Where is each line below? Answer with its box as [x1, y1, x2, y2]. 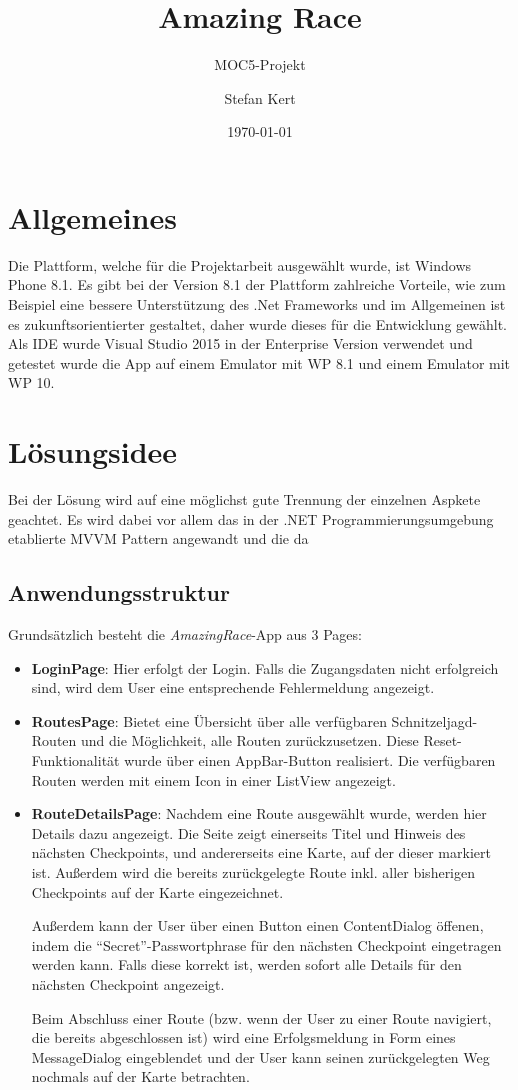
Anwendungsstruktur [8, 577, 230, 608]
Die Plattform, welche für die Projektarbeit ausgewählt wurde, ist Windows [8, 254, 472, 275]
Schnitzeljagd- [391, 710, 478, 731]
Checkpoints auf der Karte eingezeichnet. [31, 881, 284, 902]
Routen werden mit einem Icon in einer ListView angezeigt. [31, 769, 396, 790]
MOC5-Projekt [214, 54, 306, 75]
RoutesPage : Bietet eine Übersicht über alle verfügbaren [31, 710, 387, 731]
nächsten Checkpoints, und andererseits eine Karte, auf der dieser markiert [31, 842, 491, 863]
